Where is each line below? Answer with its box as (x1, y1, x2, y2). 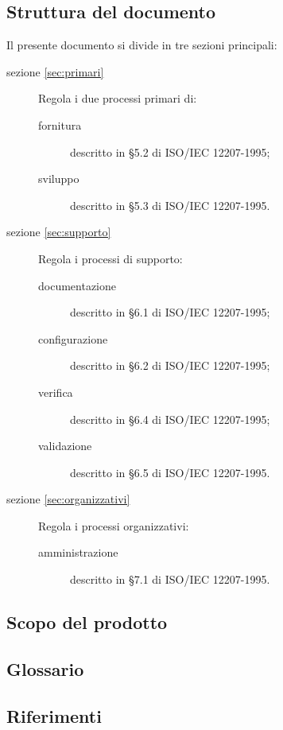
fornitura (38, 116, 82, 133)
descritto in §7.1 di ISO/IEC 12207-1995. (70, 571, 270, 588)
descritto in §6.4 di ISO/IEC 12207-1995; (70, 410, 270, 427)
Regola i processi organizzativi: (38, 517, 189, 534)
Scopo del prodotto (6, 610, 168, 635)
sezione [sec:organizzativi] (6, 491, 130, 507)
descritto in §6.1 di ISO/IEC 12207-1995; (70, 304, 270, 320)
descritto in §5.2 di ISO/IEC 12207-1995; (70, 143, 270, 160)
